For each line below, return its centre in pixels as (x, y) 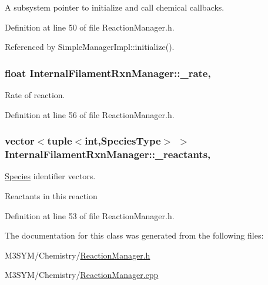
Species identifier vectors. (50, 176)
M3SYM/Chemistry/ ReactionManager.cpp (82, 275)
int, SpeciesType (123, 141)
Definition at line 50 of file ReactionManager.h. (90, 27)
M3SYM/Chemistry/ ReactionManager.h (78, 255)
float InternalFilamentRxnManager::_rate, (108, 73)
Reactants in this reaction (51, 195)
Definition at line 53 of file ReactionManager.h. (90, 215)
